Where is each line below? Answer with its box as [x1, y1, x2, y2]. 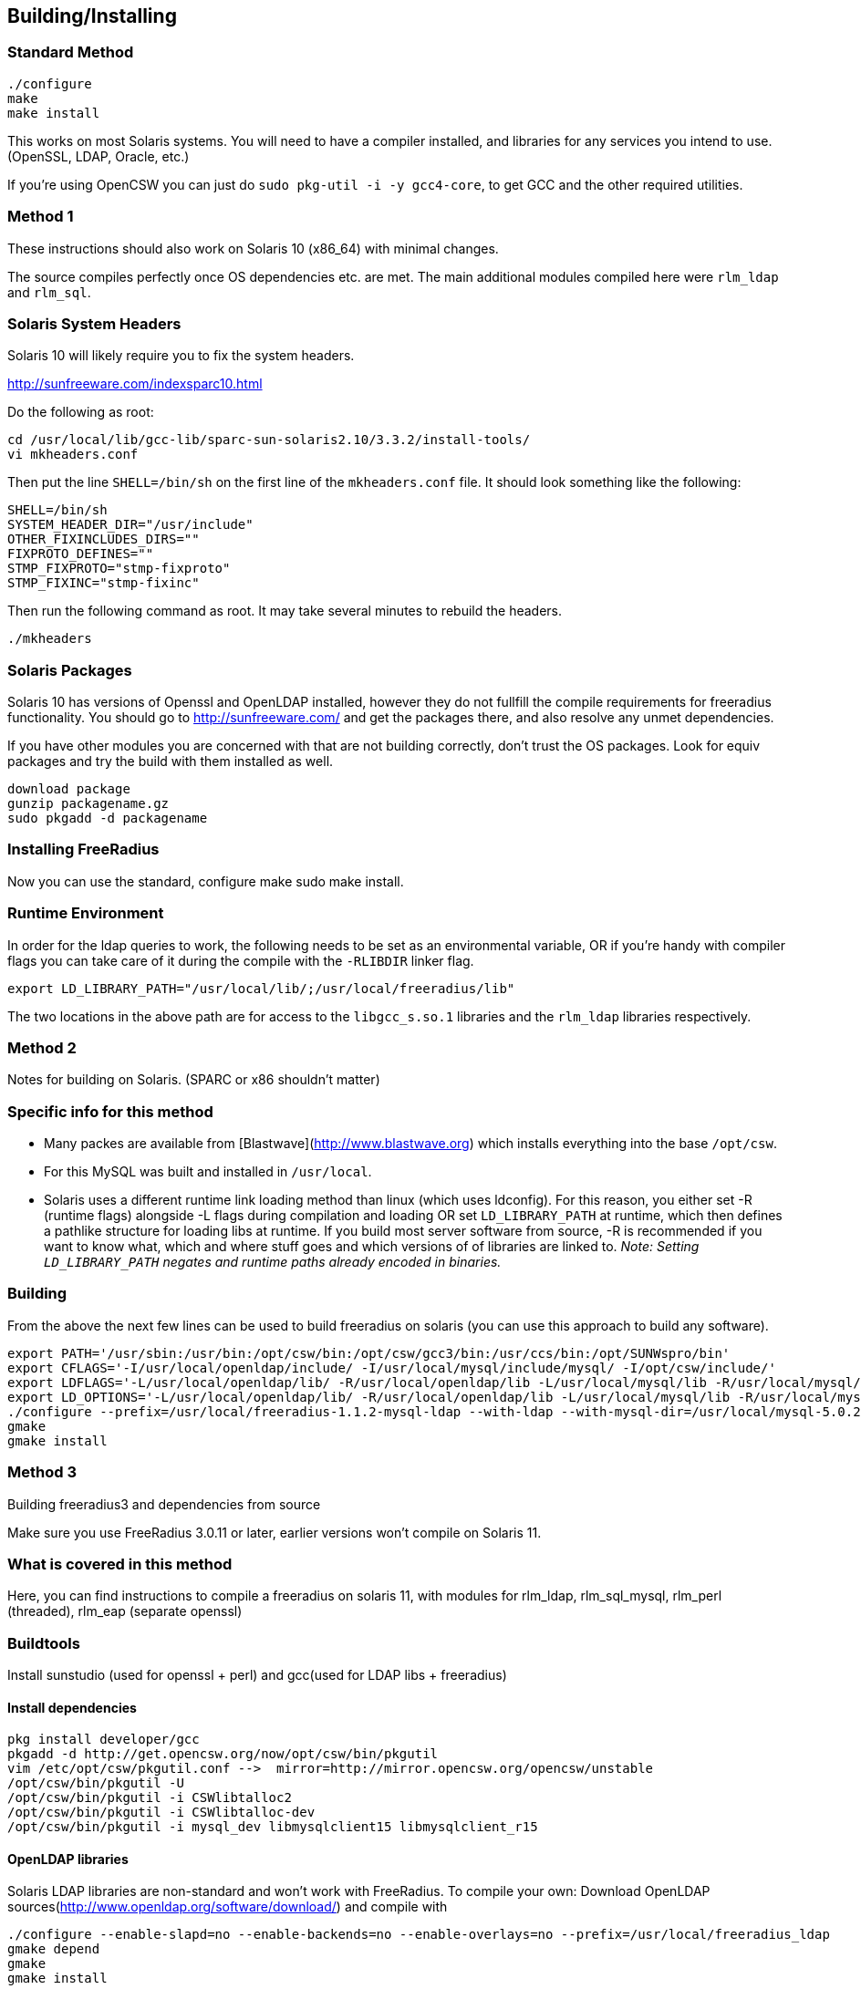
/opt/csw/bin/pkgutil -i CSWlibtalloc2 [7, 1790, 292, 1806]
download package [7, 782, 130, 797]
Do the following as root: [7, 404, 154, 420]
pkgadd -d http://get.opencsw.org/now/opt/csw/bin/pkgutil [7, 1746, 439, 1762]
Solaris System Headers [7, 314, 182, 333]
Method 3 [7, 1463, 77, 1482]
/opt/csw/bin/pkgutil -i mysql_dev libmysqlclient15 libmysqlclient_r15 [7, 1819, 538, 1835]
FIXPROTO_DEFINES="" [7, 546, 154, 562]
